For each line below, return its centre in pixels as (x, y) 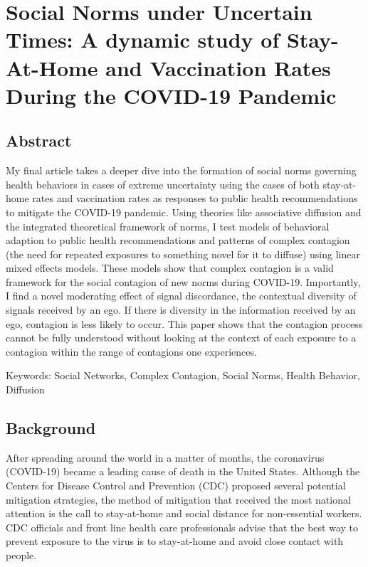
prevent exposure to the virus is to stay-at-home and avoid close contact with (175, 541)
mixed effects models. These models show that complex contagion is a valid (170, 268)
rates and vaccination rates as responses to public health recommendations (195, 198)
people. (21, 555)
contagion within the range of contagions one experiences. (131, 351)
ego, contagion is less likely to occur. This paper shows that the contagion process (184, 323)
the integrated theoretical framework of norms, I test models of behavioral (168, 226)
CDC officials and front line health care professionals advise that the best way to (182, 527)
